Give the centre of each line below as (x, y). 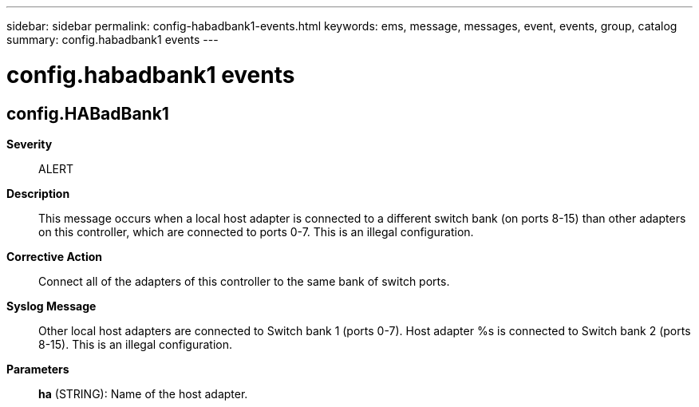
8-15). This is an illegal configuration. (136, 344)
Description (38, 193)
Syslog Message (51, 306)
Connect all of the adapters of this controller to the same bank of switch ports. (244, 281)
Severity (30, 144)
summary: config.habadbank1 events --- (113, 40)
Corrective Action (54, 256)
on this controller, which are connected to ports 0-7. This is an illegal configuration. (256, 231)
